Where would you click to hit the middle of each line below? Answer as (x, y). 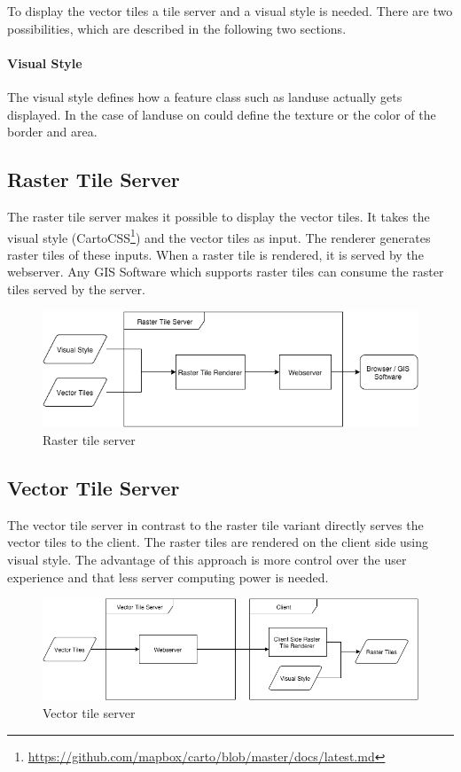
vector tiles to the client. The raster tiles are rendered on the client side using (218, 542)
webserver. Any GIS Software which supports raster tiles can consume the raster (226, 272)
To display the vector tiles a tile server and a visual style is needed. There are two (230, 11)
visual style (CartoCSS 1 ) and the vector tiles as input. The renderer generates (219, 236)
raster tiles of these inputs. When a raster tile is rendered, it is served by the (215, 254)
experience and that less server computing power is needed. (168, 577)
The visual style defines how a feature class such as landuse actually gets (205, 96)
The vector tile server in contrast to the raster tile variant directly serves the (215, 524)
